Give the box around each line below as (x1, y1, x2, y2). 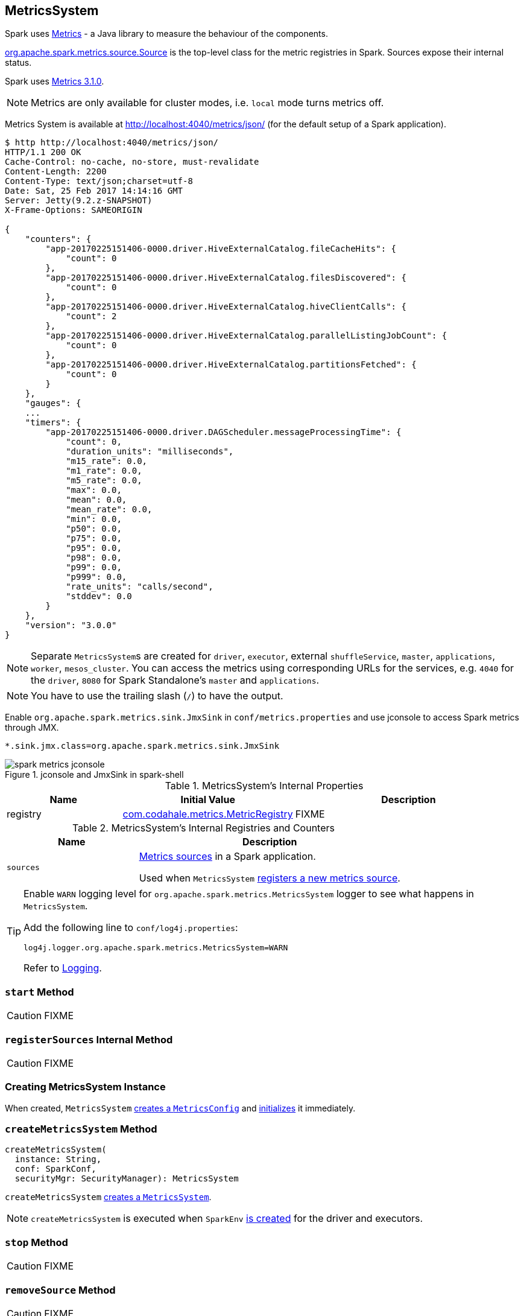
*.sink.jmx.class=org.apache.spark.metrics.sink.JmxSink (5, 741, 280, 751)
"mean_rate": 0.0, (66, 504, 153, 515)
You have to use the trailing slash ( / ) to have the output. (31, 690, 283, 702)
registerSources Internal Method (5, 1033, 173, 1046)
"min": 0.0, (66, 514, 122, 524)
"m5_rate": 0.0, (66, 475, 142, 486)
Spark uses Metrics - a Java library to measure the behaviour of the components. (5, 28, 328, 39)
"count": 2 (66, 311, 117, 322)
